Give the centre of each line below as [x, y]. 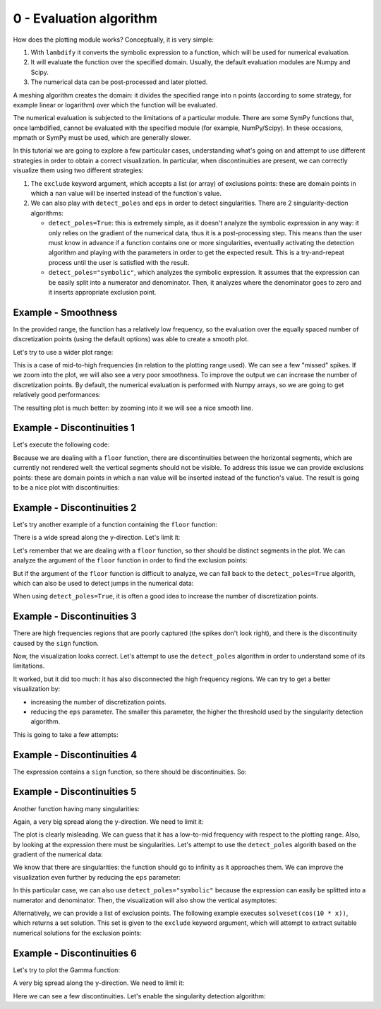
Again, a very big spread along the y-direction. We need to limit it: [108, 821]
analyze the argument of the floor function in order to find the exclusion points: [130, 560]
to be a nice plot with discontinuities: [66, 488]
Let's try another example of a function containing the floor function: [115, 524]
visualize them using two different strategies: [78, 170]
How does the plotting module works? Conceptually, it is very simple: [114, 40]
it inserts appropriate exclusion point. [102, 292]
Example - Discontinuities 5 [75, 792]
